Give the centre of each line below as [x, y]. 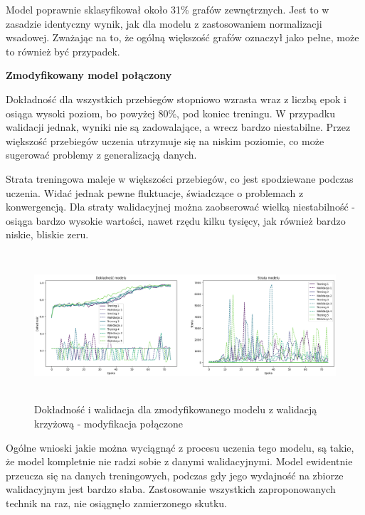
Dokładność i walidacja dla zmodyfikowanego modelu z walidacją [176, 409]
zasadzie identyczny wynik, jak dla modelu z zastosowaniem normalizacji [164, 23]
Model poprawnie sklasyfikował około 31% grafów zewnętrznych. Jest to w [168, 9]
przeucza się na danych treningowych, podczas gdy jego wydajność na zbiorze [175, 475]
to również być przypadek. [63, 51]
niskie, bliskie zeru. [47, 234]
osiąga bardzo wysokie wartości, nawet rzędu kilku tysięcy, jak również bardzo [176, 220]
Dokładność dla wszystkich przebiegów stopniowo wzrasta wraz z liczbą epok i [176, 99]
